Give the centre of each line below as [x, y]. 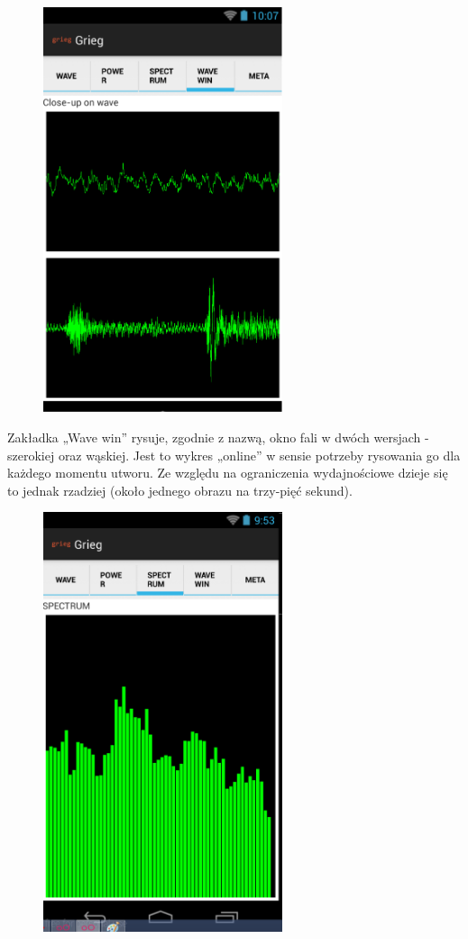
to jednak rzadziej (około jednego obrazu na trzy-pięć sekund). [180, 490]
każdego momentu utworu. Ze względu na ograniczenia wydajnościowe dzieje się [228, 473]
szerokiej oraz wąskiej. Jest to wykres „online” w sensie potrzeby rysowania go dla [234, 455]
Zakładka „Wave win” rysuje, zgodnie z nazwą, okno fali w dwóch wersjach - [218, 437]
